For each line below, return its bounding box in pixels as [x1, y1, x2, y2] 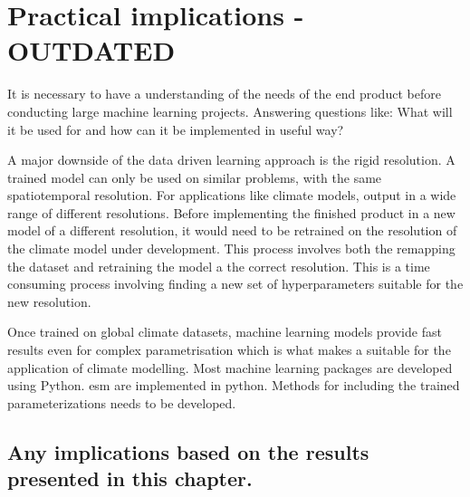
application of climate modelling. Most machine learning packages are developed [7, 358, 453, 377]
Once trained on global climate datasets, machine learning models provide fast [7, 322, 442, 341]
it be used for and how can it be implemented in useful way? [7, 119, 344, 139]
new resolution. [7, 292, 91, 311]
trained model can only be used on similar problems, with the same [7, 167, 382, 186]
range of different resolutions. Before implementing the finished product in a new [7, 203, 456, 222]
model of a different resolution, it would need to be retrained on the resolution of [7, 221, 457, 240]
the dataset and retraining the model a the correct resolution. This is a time [7, 256, 430, 275]
